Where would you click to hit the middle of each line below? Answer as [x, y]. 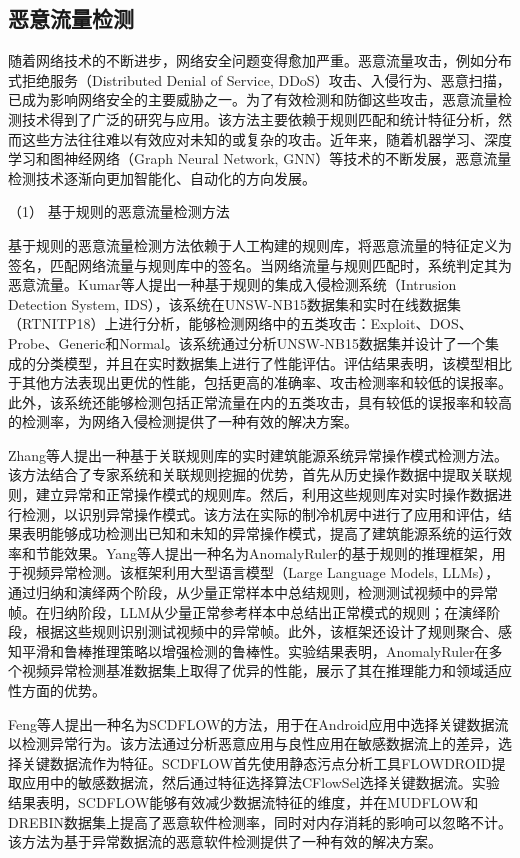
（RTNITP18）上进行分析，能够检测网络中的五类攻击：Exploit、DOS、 [240, 323]
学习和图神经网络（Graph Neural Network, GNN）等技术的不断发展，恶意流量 [260, 158]
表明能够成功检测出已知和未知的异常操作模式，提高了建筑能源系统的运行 [259, 533]
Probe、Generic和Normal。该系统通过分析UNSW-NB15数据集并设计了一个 [247, 342]
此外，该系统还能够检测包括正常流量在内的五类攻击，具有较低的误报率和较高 [260, 401]
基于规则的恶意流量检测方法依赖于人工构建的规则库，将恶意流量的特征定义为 [260, 244]
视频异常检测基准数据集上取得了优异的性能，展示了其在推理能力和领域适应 [266, 670]
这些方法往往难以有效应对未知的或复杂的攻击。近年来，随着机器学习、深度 [266, 138]
